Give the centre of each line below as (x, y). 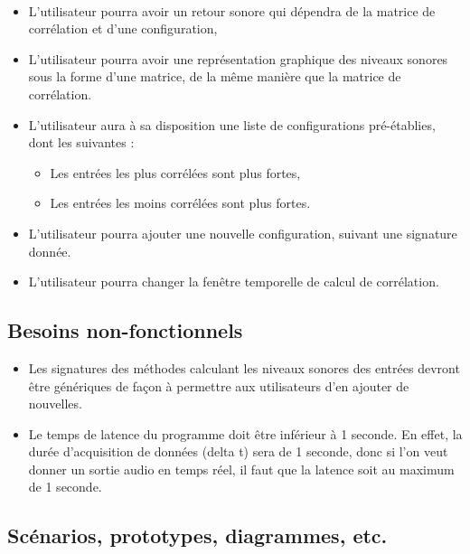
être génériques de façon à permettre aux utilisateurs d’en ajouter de (219, 385)
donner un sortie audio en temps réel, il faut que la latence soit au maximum (241, 469)
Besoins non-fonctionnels (125, 330)
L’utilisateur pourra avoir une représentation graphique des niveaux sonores (238, 58)
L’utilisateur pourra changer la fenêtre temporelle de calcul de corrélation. (234, 282)
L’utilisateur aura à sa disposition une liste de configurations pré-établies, (232, 124)
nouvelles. (55, 404)
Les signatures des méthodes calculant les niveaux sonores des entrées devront (244, 367)
